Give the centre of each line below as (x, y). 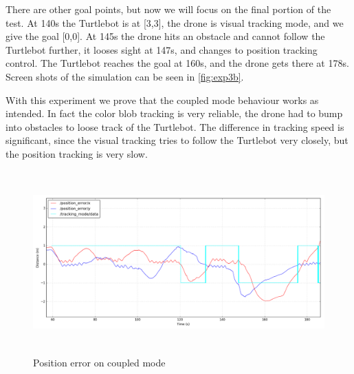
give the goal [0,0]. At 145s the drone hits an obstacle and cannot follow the (165, 36)
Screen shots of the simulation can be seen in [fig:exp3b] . (125, 76)
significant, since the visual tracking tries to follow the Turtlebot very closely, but (177, 140)
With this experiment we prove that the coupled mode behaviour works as (162, 100)
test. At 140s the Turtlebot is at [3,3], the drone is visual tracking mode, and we (175, 22)
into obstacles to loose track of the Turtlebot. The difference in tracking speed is (175, 126)
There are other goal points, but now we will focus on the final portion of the (168, 9)
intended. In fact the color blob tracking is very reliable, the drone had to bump (174, 113)
